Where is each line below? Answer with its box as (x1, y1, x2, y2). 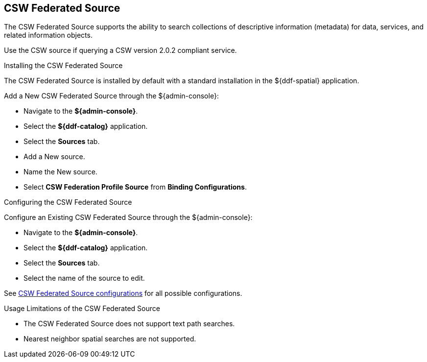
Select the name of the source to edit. (24, 274, 145, 283)
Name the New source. (24, 168, 97, 176)
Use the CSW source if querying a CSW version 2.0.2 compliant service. (4, 46, 237, 55)
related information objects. (4, 31, 93, 40)
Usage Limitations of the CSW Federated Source (4, 304, 160, 313)
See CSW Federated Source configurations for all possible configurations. (4, 289, 242, 298)
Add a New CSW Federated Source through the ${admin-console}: (4, 92, 219, 100)
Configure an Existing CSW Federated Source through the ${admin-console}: (4, 213, 253, 222)
